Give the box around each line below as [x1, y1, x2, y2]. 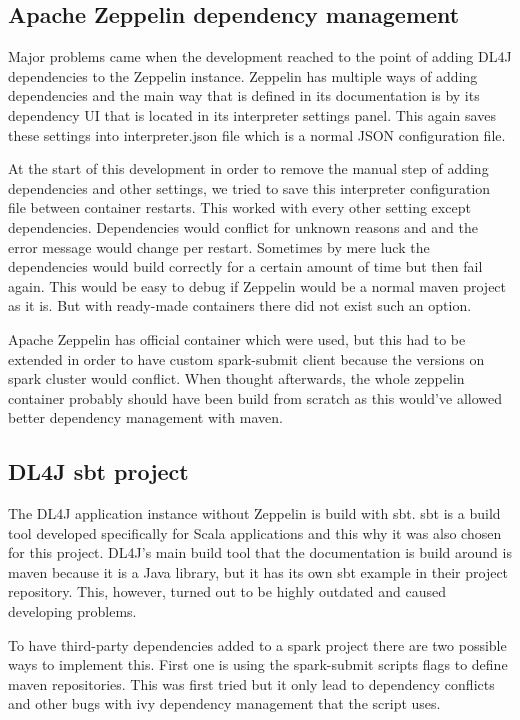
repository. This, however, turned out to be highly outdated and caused [8, 581, 446, 602]
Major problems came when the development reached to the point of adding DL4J [8, 46, 512, 67]
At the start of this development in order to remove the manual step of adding [8, 158, 489, 179]
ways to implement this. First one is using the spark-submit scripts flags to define [8, 654, 508, 675]
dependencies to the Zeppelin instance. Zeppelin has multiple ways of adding [8, 65, 478, 86]
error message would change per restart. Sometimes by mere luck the [8, 236, 430, 257]
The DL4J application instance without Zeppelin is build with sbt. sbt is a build [8, 503, 501, 524]
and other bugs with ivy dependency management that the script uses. [8, 693, 441, 714]
